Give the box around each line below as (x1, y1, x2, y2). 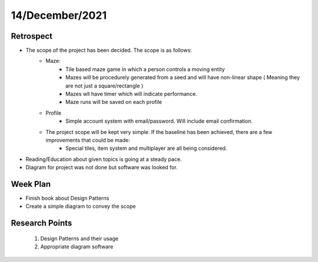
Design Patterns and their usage (40, 235, 119, 242)
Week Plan (11, 179, 51, 189)
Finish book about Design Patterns (25, 194, 110, 202)
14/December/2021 (11, 9, 107, 22)
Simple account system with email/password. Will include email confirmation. (65, 117, 253, 125)
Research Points (11, 218, 72, 229)
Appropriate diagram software (40, 243, 114, 250)
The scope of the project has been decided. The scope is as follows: (25, 47, 193, 54)
